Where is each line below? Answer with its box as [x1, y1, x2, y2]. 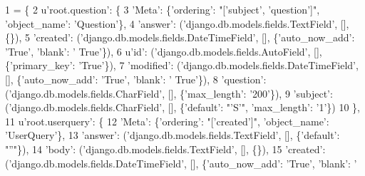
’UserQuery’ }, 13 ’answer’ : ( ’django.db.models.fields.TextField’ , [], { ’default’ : [5, 128, 340, 143]
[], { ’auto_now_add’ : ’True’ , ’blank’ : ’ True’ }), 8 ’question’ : [5, 71, 267, 86]
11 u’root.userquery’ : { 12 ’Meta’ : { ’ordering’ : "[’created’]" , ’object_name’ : [5, 113, 329, 128]
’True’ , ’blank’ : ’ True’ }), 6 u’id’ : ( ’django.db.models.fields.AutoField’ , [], [5, 43, 322, 58]
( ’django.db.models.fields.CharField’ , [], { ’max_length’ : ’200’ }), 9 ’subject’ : [5, 86, 333, 100]
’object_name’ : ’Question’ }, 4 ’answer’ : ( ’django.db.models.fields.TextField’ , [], [5, 16, 349, 31]
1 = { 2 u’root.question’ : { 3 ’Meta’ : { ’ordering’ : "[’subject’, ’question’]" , [5, 2, 320, 16]
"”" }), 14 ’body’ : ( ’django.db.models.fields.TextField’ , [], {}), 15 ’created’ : [5, 141, 326, 156]
